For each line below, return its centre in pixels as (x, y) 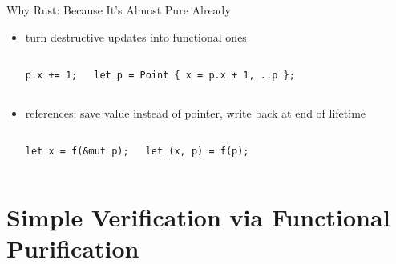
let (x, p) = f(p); (197, 152)
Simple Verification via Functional (198, 217)
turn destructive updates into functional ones (136, 36)
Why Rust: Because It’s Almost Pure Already (119, 10)
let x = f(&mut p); (77, 152)
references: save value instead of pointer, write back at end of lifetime (196, 112)
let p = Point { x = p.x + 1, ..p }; (194, 76)
